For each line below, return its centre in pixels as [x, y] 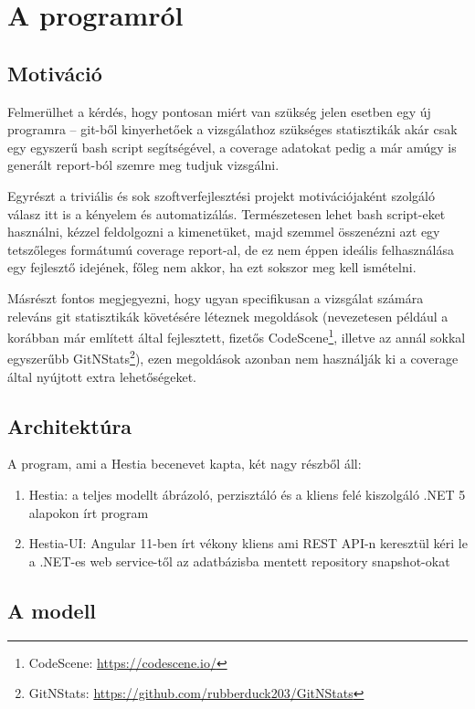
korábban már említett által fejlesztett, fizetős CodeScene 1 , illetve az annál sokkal [237, 336]
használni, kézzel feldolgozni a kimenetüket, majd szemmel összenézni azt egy [224, 232]
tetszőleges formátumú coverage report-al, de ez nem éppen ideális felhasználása [231, 249]
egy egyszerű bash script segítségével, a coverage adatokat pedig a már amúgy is [232, 147]
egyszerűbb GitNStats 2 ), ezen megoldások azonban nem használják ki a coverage [233, 357]
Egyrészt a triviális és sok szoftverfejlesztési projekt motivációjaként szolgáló [221, 195]
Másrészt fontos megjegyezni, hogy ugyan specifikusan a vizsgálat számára [216, 297]
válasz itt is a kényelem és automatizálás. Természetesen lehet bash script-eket [227, 213]
